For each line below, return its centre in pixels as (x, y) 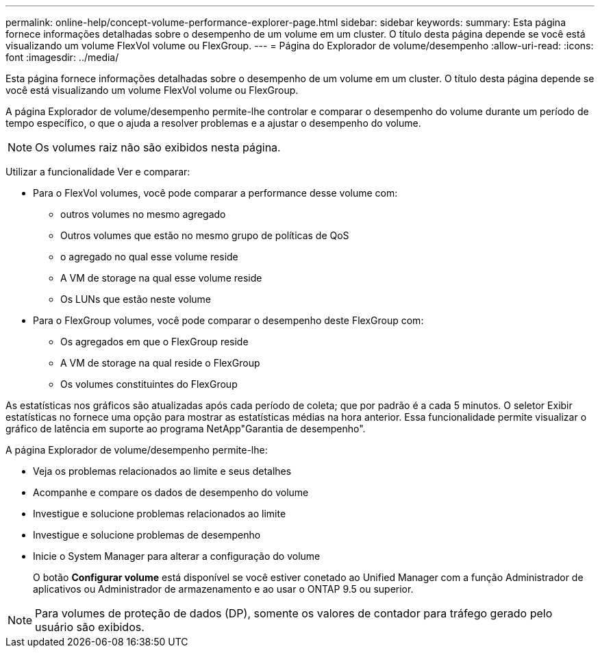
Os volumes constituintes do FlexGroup (149, 384)
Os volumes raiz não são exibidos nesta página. (158, 147)
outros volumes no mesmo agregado (143, 214)
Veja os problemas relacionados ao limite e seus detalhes (162, 471)
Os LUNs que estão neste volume (136, 299)
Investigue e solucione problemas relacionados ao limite (160, 514)
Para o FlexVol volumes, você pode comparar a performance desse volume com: (215, 193)
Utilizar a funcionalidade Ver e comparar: (98, 172)
